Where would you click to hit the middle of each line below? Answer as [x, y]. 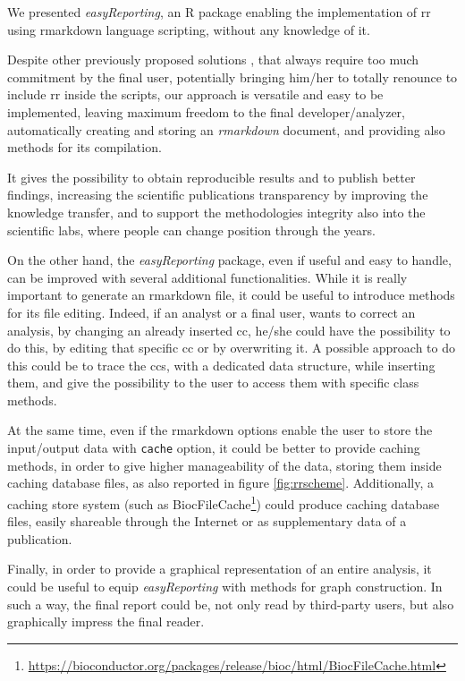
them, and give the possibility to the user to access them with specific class [213, 383]
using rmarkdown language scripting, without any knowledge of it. [189, 29]
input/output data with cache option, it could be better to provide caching [214, 448]
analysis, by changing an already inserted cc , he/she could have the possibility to [229, 330]
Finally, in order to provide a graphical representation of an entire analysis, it [220, 569]
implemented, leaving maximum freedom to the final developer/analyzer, [207, 111]
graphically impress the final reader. [106, 621]
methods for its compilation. [85, 147]
